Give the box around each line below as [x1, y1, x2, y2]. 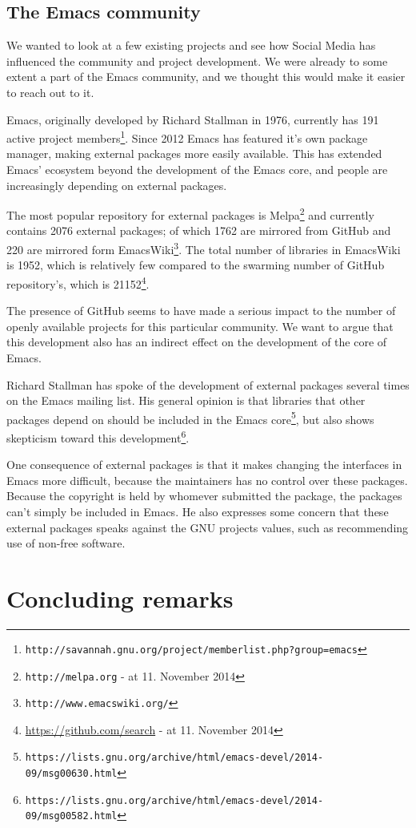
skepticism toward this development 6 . [6, 426, 190, 446]
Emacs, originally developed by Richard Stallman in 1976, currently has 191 [6, 111, 379, 127]
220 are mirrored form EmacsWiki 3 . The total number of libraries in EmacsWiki [6, 239, 401, 257]
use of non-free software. [6, 535, 126, 551]
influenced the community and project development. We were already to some [6, 52, 388, 69]
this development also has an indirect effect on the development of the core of [6, 333, 387, 350]
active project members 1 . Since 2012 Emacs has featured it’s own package [6, 127, 368, 146]
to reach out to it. [6, 83, 94, 100]
